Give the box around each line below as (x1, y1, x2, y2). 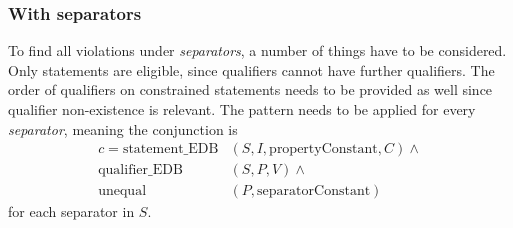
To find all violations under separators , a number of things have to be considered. (8, 40, 507, 61)
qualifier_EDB (98, 163, 183, 178)
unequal (98, 184, 147, 199)
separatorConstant (257, 184, 371, 199)
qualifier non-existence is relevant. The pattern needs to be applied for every (8, 99, 476, 119)
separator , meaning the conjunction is (8, 118, 238, 139)
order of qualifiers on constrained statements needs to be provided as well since (8, 79, 493, 100)
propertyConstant (269, 142, 378, 157)
